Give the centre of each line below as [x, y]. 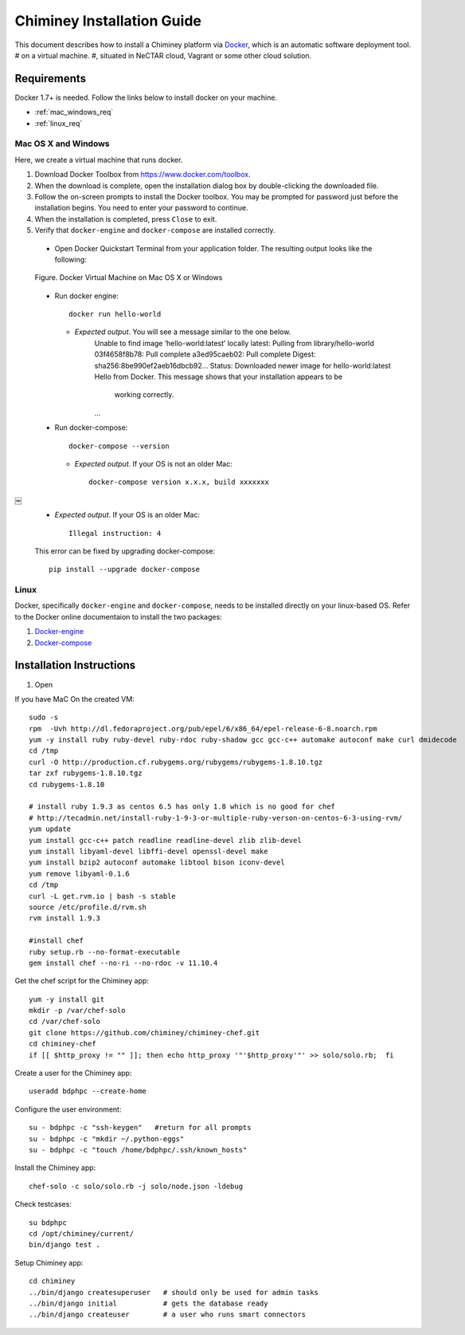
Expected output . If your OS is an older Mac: [127, 515]
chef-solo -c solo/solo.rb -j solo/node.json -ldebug [136, 1186]
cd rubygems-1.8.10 [67, 784]
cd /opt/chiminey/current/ [82, 1233]
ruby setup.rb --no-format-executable [105, 952]
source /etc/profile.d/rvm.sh [88, 907]
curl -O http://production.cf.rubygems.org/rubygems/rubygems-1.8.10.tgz [176, 762]
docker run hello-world [115, 314]
